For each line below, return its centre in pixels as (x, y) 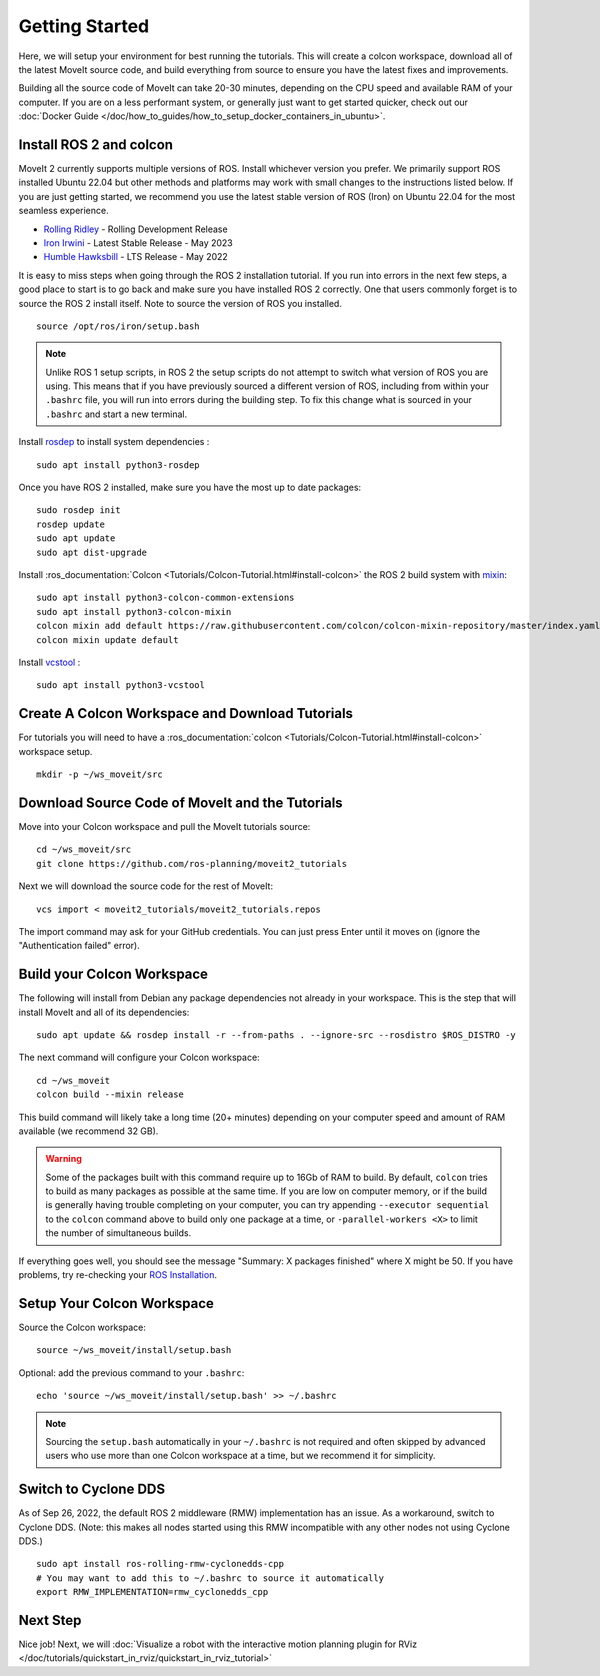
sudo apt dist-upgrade (92, 552)
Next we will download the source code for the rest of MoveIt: (146, 886)
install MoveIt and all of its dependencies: (104, 1012)
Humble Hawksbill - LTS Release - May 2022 (136, 257)
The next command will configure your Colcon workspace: (139, 1057)
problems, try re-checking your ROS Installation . (117, 1275)
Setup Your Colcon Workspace (116, 1303)
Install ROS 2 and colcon (96, 144)
